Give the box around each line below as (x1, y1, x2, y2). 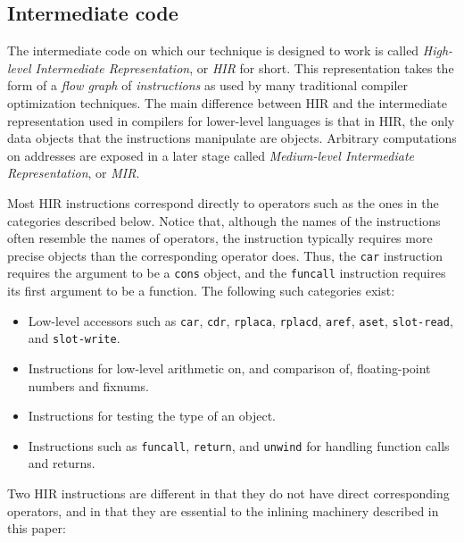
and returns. (28, 454, 95, 472)
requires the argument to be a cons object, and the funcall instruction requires (7, 263, 446, 282)
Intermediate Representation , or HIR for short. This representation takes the (35, 58, 454, 77)
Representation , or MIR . (7, 163, 140, 182)
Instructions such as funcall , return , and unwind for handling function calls (28, 436, 450, 455)
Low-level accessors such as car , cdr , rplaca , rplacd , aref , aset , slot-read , (28, 311, 453, 330)
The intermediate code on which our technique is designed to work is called (7, 41, 419, 60)
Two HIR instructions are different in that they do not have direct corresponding (7, 483, 450, 502)
